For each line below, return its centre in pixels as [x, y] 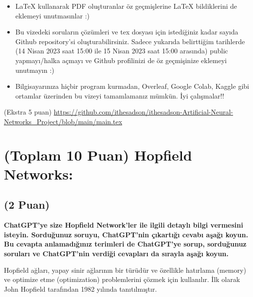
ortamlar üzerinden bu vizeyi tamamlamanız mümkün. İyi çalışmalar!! [120, 95]
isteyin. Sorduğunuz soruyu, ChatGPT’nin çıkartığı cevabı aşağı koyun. [126, 234]
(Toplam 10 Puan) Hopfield [98, 155]
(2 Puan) [27, 205]
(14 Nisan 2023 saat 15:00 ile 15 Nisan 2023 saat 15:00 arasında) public [122, 51]
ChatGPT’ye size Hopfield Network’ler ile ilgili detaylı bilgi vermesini [124, 225]
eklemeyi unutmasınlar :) [52, 15]
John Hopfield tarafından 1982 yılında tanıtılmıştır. [81, 289]
